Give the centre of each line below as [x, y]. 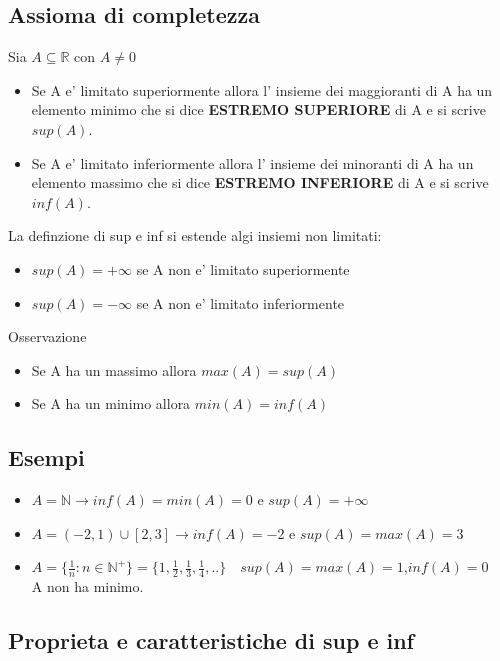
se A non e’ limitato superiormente [243, 268]
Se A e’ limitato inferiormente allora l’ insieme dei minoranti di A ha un [252, 162]
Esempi [46, 457]
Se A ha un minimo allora [111, 403]
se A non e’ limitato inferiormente [240, 302]
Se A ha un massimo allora [114, 369]
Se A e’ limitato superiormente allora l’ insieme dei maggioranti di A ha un [262, 89]
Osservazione [47, 336]
